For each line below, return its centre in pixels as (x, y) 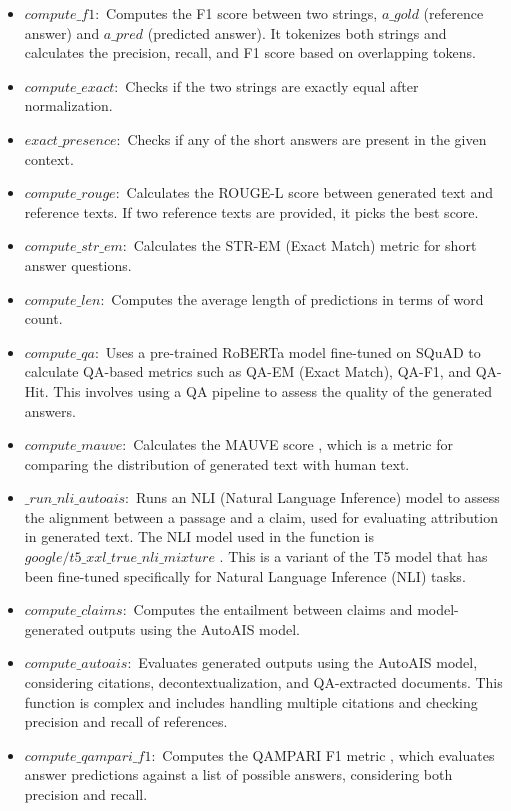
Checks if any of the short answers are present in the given (307, 138)
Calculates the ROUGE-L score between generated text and (309, 192)
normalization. (68, 105)
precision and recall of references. (126, 721)
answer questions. (78, 264)
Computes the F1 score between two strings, (242, 13)
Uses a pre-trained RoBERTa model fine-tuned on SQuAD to (293, 351)
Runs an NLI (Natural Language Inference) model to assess (318, 497)
